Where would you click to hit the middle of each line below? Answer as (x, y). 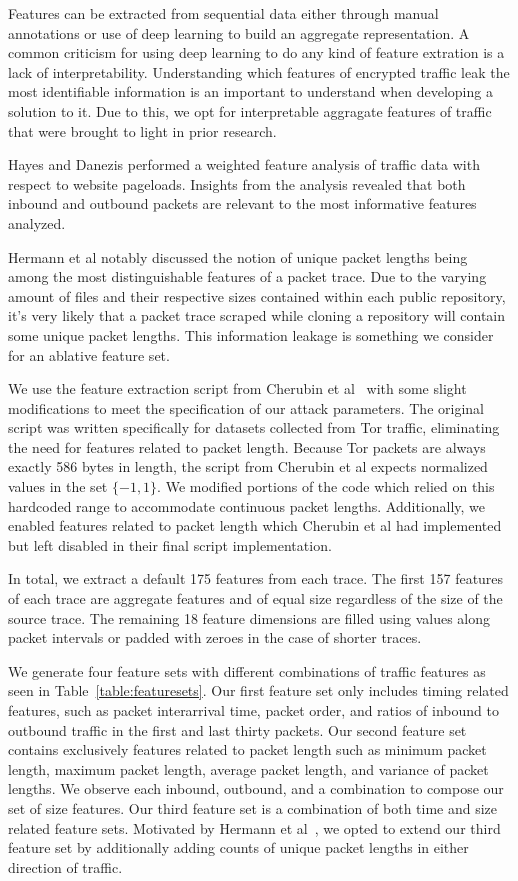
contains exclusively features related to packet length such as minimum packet (247, 749)
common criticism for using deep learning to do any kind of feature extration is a (256, 52)
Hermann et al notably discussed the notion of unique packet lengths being (238, 256)
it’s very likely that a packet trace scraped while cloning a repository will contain (257, 315)
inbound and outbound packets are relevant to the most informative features (242, 203)
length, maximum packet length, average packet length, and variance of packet (248, 768)
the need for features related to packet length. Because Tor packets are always (247, 446)
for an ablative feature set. (89, 354)
